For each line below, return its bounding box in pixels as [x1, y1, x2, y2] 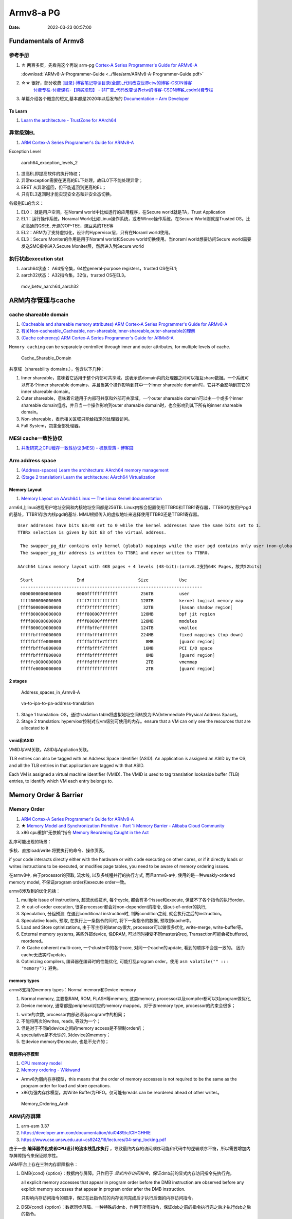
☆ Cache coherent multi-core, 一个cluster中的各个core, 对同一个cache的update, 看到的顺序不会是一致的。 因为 [21, 945, 245, 951]
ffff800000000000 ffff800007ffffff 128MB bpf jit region [20, 611, 216, 617]
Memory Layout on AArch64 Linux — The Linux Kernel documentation [21, 495, 162, 502]
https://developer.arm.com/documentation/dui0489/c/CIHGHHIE [21, 1130, 151, 1136]
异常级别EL [9, 129, 35, 136]
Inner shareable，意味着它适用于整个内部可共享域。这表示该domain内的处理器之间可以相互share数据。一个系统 [21, 375, 245, 381]
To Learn [9, 108, 28, 114]
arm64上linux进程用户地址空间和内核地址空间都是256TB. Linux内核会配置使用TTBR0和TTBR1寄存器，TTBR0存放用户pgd [9, 505, 252, 511]
